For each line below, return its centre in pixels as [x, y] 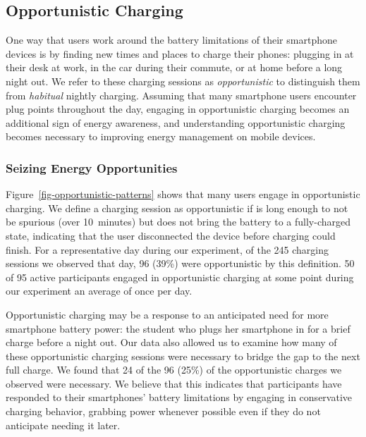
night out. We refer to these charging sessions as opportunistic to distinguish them [183, 81]
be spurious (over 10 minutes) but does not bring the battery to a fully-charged [178, 222]
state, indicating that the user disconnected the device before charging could [171, 235]
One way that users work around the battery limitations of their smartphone [171, 40]
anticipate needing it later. [63, 425]
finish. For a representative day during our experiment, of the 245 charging [167, 249]
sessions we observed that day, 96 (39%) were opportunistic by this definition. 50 [180, 263]
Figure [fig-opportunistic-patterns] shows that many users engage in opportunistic [183, 194]
